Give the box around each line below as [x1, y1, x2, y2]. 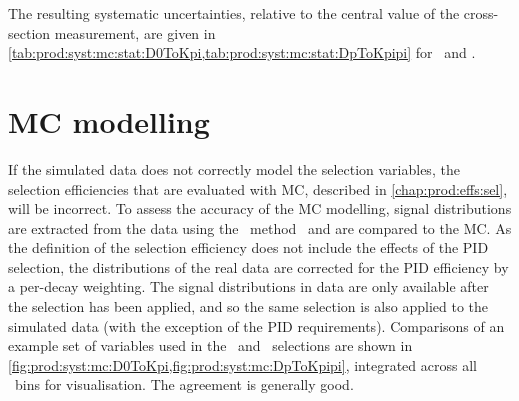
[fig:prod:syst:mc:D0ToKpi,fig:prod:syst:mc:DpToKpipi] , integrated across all [8, 354, 477, 375]
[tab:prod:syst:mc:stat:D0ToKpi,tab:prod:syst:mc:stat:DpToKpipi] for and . [8, 42, 476, 63]
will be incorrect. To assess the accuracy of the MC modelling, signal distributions [8, 198, 512, 219]
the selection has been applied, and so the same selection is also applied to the [8, 296, 488, 317]
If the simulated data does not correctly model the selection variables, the [8, 158, 460, 179]
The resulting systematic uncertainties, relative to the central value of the [8, 3, 460, 23]
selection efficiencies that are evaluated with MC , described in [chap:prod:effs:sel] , [8, 178, 508, 199]
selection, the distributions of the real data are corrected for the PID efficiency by [8, 256, 509, 277]
